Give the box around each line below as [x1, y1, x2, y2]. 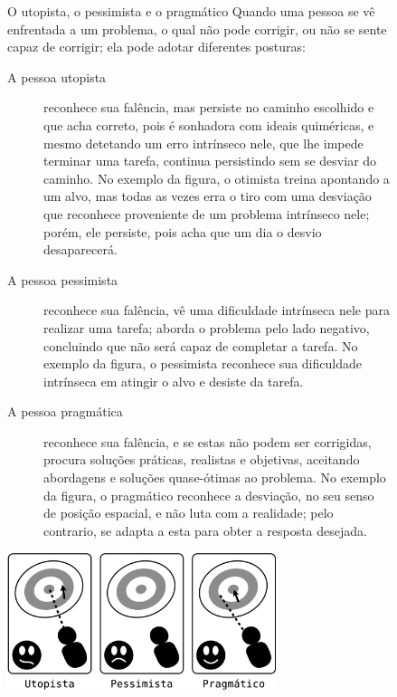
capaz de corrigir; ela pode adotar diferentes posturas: [7, 37, 306, 56]
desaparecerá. [43, 240, 118, 259]
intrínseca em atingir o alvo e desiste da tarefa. [43, 371, 304, 390]
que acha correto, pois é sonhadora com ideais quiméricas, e [43, 115, 374, 134]
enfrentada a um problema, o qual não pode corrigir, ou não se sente [7, 19, 387, 38]
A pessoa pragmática [7, 402, 123, 421]
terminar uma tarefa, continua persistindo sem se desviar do [43, 151, 377, 170]
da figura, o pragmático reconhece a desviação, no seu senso [43, 485, 374, 504]
